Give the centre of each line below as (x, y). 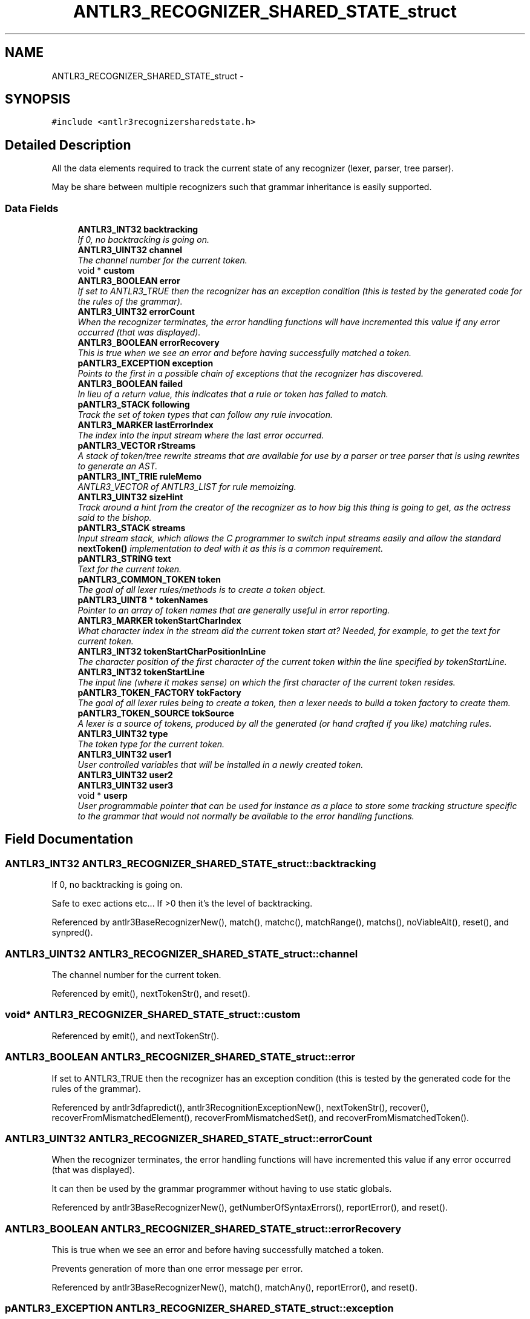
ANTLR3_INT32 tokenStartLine (141, 672)
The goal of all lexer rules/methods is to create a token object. (201, 590)
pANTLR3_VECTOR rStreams (137, 446)
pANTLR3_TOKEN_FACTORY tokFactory (159, 693)
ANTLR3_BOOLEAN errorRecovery (149, 343)
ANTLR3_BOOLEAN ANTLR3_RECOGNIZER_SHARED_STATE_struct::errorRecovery (203, 1228)
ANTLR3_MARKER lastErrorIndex (146, 425)
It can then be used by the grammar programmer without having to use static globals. (222, 1189)
